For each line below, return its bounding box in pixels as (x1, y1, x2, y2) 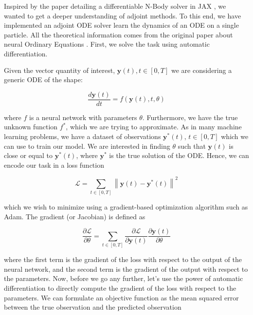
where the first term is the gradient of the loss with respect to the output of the (4, 254, 242, 264)
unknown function (4, 122, 58, 132)
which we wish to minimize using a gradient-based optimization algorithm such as (4, 202, 248, 212)
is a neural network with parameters (29, 112, 137, 122)
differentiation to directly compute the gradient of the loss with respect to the (4, 283, 236, 293)
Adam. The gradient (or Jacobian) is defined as (4, 211, 145, 221)
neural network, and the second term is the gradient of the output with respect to (4, 263, 248, 274)
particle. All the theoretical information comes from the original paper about (4, 29, 233, 39)
